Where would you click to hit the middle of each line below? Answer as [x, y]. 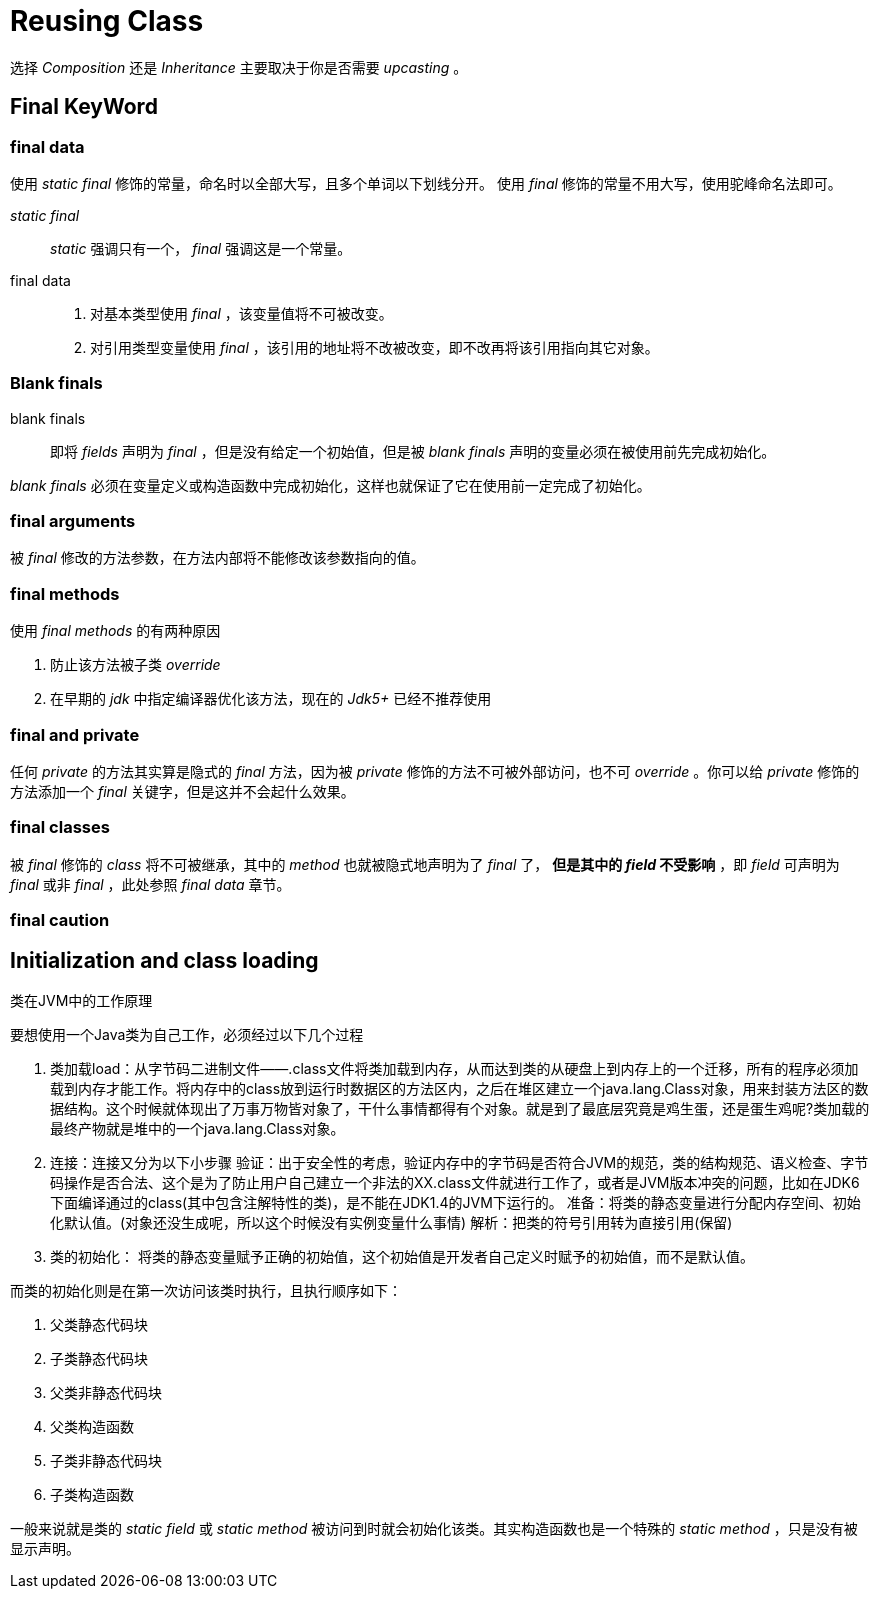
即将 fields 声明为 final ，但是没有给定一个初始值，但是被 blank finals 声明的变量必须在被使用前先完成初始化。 [413, 451]
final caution [60, 920]
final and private [75, 734]
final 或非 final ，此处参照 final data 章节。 [150, 884]
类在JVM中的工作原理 [81, 1000]
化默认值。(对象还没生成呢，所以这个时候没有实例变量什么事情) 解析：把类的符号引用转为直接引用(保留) [391, 1222]
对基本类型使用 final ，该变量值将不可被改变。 [241, 313]
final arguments [73, 521]
